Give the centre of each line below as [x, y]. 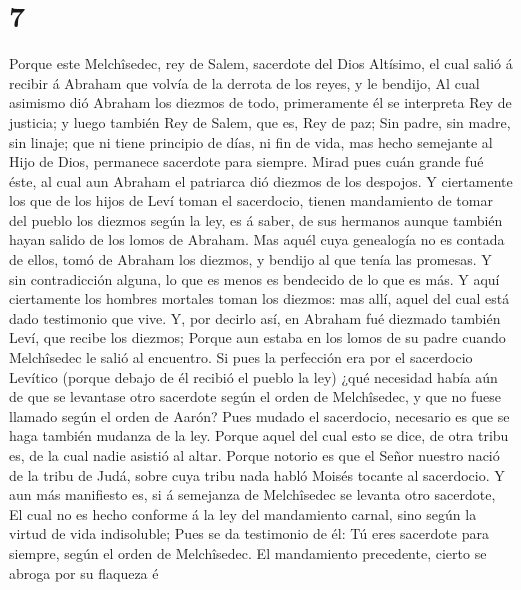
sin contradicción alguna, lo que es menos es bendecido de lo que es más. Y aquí [254, 278]
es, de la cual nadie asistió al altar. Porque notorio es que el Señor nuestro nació [254, 455]
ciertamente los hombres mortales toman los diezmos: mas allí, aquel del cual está [259, 298]
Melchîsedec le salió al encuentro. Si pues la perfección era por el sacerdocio [241, 357]
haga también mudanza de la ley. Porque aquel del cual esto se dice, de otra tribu [259, 435]
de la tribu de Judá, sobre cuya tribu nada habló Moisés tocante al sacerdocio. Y [257, 474]
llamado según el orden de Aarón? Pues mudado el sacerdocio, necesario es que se [259, 415]
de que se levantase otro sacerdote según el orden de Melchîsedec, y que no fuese [255, 396]
